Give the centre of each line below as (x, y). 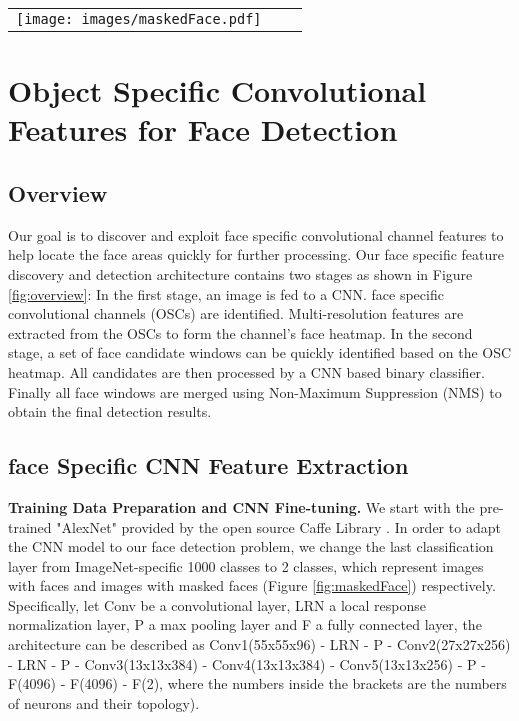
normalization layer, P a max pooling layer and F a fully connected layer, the (245, 624)
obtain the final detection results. (110, 411)
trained (30, 526)
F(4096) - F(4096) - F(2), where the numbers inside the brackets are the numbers (257, 683)
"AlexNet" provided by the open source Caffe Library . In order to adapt (278, 526)
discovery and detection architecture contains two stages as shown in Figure (240, 273)
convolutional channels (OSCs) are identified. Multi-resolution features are (236, 313)
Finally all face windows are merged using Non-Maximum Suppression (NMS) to (255, 391)
